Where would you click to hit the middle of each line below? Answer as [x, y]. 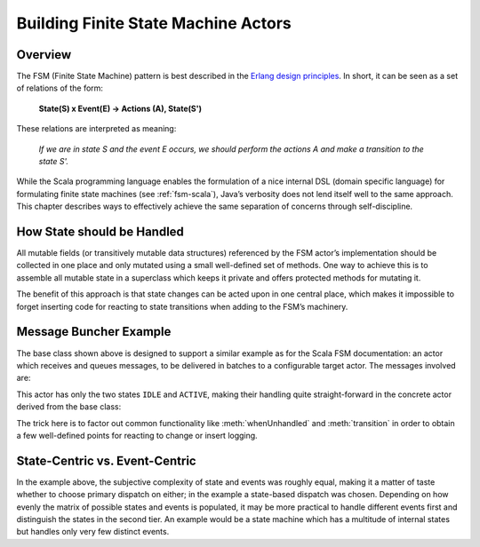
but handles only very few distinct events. [93, 532]
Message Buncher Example [94, 332]
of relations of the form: [60, 88]
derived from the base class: [69, 407]
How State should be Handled [100, 232]
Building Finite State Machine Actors [154, 23]
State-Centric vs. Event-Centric [106, 460]
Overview [44, 55]
